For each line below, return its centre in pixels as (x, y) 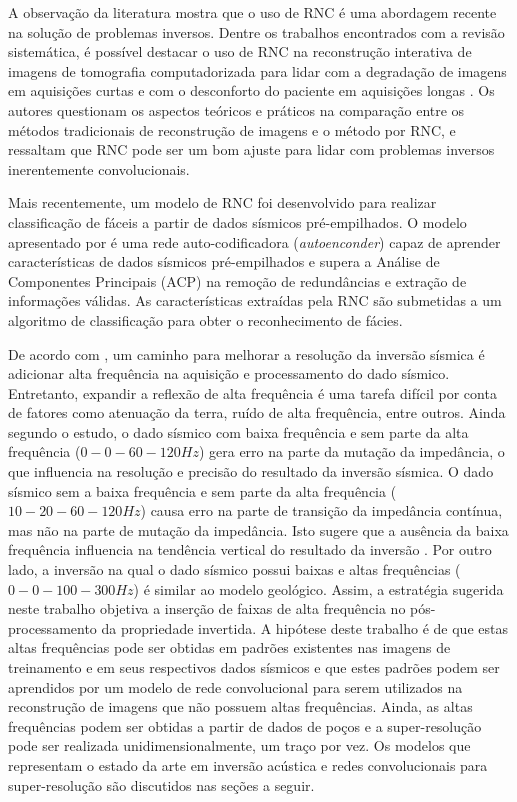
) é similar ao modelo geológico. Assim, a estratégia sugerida (318, 588)
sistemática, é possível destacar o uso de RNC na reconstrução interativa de (240, 51)
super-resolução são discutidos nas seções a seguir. (161, 784)
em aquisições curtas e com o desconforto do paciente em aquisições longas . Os (251, 90)
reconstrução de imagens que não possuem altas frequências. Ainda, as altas (240, 706)
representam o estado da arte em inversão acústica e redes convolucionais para (248, 764)
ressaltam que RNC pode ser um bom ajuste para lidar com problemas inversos (251, 149)
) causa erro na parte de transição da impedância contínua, (321, 510)
